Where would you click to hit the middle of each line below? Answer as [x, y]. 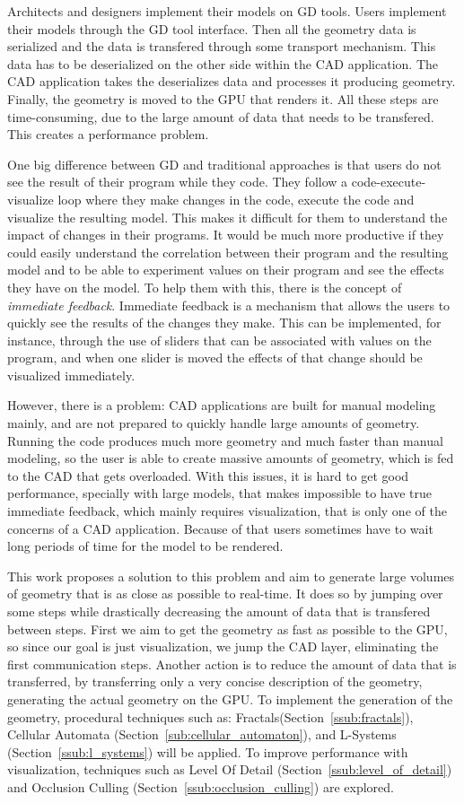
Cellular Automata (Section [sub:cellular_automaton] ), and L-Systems [202, 734]
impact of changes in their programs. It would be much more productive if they [226, 235]
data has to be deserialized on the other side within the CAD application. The [223, 63]
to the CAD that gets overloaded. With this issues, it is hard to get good [208, 475]
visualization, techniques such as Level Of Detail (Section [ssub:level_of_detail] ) [230, 769]
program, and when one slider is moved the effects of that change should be [215, 358]
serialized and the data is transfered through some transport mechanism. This [222, 46]
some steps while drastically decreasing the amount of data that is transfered [219, 611]
